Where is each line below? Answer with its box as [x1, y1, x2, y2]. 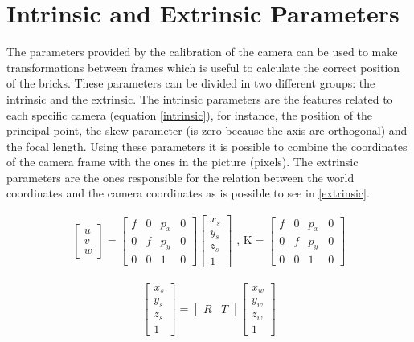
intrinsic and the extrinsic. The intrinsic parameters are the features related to [6, 90, 393, 107]
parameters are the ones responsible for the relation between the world [6, 169, 355, 185]
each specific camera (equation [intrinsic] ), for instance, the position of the [6, 106, 373, 123]
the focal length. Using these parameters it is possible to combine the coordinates [6, 137, 408, 154]
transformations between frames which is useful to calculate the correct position [6, 59, 400, 75]
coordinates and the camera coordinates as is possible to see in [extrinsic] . [6, 185, 370, 202]
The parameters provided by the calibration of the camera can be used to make [6, 43, 398, 60]
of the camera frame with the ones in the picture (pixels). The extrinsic [6, 153, 359, 170]
